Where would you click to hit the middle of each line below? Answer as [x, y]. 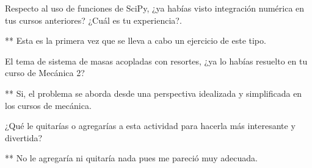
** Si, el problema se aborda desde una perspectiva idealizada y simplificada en [154, 93]
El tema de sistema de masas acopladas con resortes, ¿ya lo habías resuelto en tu [156, 61]
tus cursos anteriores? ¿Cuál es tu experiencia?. [93, 20]
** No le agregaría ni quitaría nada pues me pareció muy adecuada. [132, 158]
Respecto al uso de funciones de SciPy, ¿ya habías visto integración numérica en [155, 8]
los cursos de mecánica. [48, 105]
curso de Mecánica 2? [45, 73]
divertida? [24, 137]
